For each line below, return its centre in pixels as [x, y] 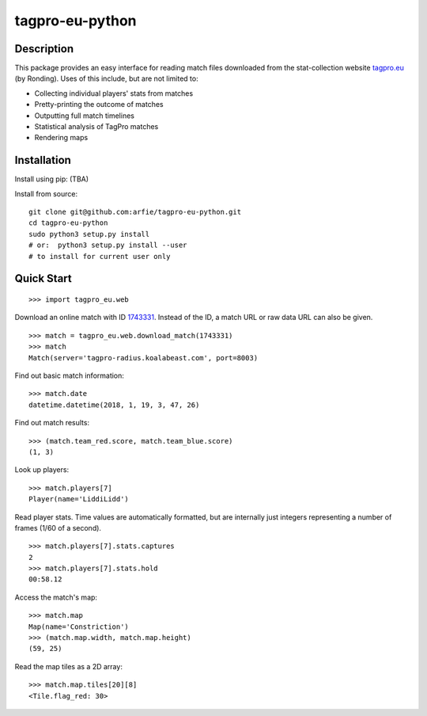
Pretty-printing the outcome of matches [99, 105]
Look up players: [42, 470]
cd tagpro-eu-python [68, 223]
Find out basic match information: [69, 375]
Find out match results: [52, 423]
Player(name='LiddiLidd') [79, 499]
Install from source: [46, 193]
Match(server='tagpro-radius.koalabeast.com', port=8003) [144, 358]
